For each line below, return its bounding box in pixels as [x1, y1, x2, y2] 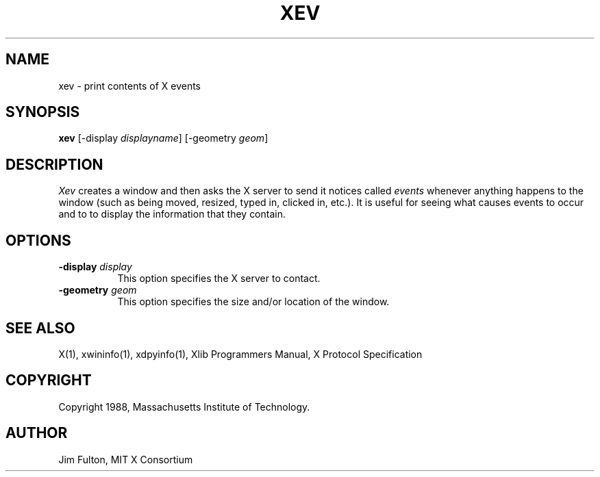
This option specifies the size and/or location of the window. [117, 296, 390, 308]
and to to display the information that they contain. [58, 208, 286, 220]
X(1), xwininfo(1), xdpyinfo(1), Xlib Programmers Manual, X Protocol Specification [58, 348, 423, 360]
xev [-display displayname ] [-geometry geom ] [58, 132, 268, 144]
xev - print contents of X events [58, 79, 201, 92]
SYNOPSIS [5, 103, 80, 121]
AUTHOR [5, 424, 68, 442]
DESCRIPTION [5, 155, 103, 173]
